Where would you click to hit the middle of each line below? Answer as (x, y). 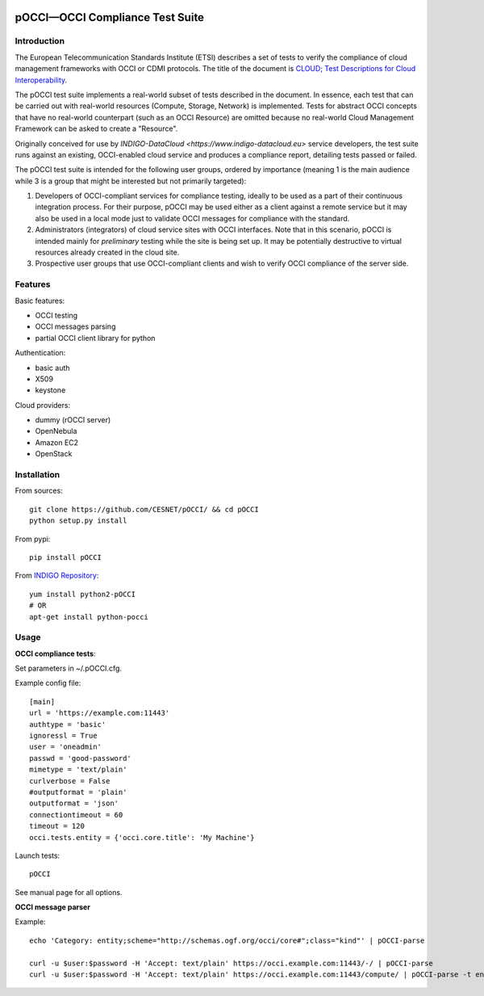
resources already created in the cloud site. (107, 252)
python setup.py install (78, 521)
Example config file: (48, 683)
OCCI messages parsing (75, 326)
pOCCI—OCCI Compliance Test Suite (110, 17)
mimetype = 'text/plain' (78, 770)
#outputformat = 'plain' (78, 792)
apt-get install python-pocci (89, 617)
